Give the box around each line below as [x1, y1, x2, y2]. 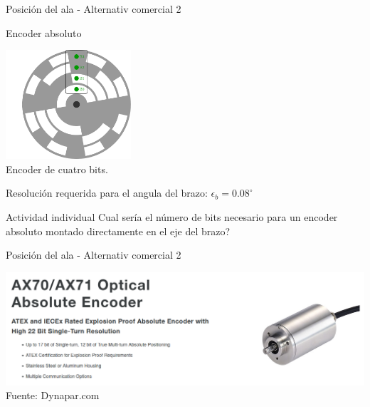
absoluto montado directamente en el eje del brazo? [6, 223, 231, 238]
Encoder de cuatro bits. [6, 161, 108, 176]
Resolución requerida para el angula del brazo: [6, 185, 208, 200]
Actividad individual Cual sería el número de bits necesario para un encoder [6, 210, 338, 225]
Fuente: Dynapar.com [6, 388, 100, 403]
